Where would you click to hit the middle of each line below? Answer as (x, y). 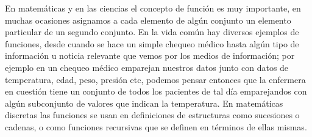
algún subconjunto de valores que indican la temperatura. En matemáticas (144, 103)
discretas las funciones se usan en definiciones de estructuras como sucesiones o (152, 115)
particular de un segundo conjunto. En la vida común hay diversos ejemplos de (152, 32)
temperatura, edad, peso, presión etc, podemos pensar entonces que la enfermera (155, 79)
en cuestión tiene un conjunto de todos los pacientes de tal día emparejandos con (156, 91)
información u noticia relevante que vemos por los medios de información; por (150, 55)
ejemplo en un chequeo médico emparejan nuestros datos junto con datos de (147, 67)
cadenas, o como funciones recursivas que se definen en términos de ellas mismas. (156, 126)
